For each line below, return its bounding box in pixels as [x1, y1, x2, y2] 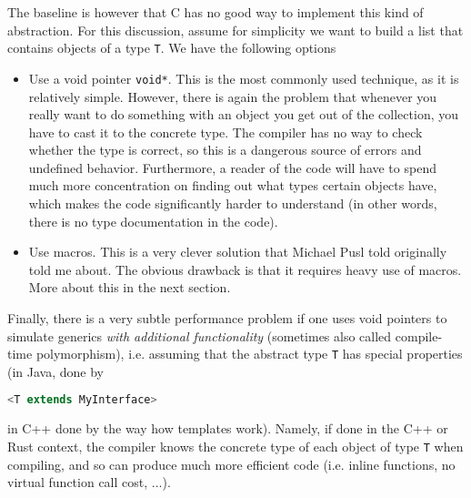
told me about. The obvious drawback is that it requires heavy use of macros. [28, 259, 462, 279]
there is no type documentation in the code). [28, 211, 278, 230]
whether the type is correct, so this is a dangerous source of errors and [28, 140, 422, 159]
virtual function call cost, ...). [7, 473, 171, 492]
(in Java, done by [7, 361, 104, 381]
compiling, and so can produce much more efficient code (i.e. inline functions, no [7, 454, 456, 473]
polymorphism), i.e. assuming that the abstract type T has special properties [35, 344, 463, 363]
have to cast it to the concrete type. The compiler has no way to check [28, 122, 423, 141]
